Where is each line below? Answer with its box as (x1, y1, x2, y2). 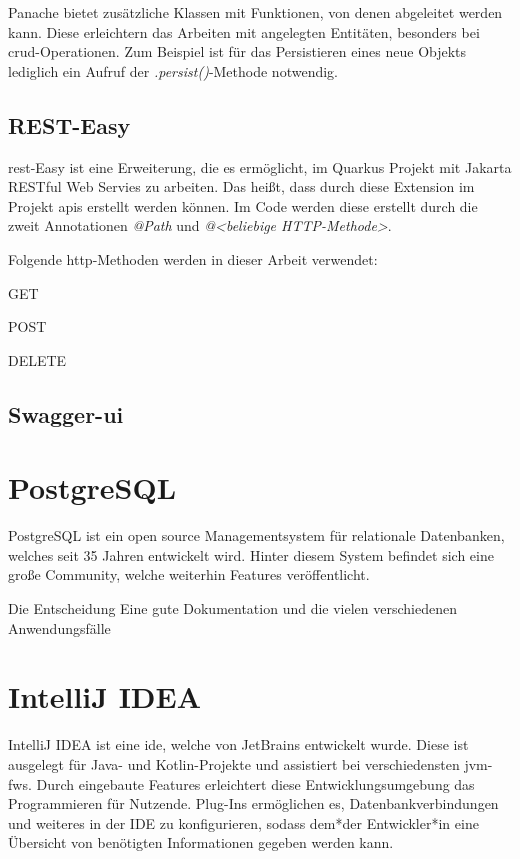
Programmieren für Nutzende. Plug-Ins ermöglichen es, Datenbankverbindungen (8, 793, 499, 814)
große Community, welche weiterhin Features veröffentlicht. (8, 564, 370, 585)
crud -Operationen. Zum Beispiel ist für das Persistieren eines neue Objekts (8, 41, 467, 62)
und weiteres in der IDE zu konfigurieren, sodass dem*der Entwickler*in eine (8, 812, 479, 833)
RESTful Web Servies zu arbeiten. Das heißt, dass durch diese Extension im (8, 176, 475, 197)
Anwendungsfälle (8, 617, 111, 638)
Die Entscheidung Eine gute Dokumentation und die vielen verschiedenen (8, 598, 457, 619)
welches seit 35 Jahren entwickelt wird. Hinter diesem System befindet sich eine (8, 544, 494, 565)
